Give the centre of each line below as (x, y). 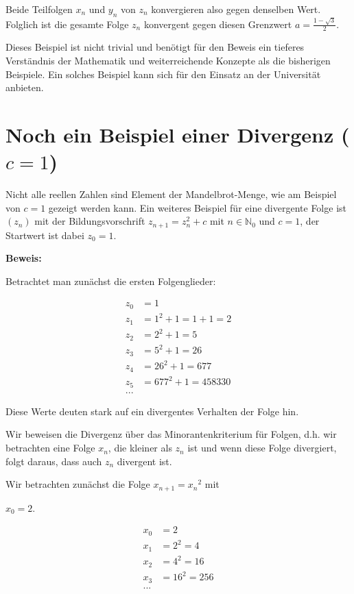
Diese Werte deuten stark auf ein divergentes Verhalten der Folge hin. (152, 411)
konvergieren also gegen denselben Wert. (236, 9)
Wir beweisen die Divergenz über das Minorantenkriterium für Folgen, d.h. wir (171, 434)
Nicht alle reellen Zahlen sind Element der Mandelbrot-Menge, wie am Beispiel (171, 194)
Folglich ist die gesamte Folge (67, 24)
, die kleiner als (140, 448)
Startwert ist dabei (45, 235)
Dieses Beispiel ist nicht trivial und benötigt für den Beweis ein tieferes (155, 47)
